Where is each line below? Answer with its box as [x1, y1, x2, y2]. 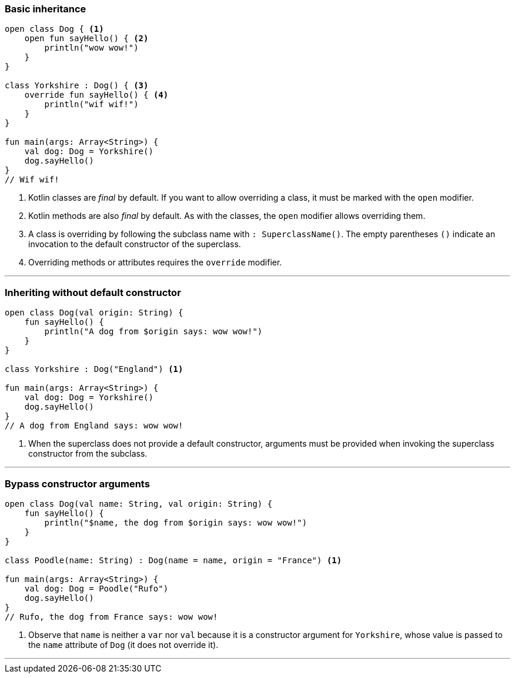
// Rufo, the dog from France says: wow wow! [5, 611, 218, 621]
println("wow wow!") [44, 43, 139, 53]
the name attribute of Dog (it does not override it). [28, 639, 219, 650]
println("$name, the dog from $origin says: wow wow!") [44, 517, 307, 527]
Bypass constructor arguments [5, 477, 150, 490]
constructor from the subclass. [28, 448, 148, 459]
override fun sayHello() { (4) [24, 90, 169, 100]
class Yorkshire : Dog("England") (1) [5, 364, 183, 374]
